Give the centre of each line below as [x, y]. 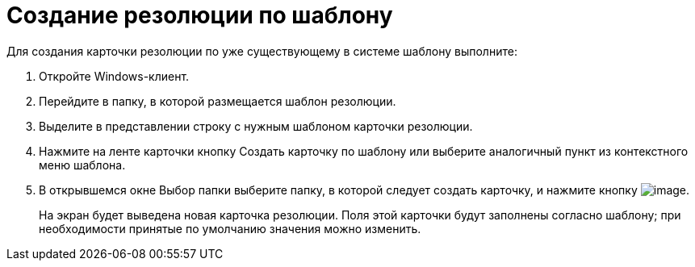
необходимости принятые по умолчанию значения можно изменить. [230, 228]
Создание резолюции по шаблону [200, 15]
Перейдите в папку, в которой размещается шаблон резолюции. [218, 101]
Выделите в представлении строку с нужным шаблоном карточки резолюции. [256, 126]
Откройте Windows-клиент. [114, 76]
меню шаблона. [82, 165]
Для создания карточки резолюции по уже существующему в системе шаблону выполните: [262, 51]
